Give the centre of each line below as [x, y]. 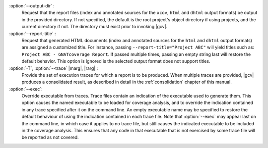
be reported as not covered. [50, 137]
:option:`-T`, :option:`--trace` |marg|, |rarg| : [54, 68]
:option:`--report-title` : [33, 33]
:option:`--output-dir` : [32, 6]
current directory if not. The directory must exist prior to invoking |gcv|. [95, 27]
